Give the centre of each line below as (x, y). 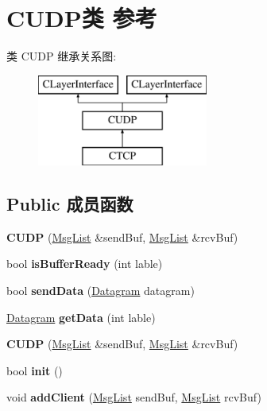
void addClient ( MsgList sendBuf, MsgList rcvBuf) (134, 397)
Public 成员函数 (70, 204)
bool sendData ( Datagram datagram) (101, 291)
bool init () (35, 370)
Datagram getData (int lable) (81, 317)
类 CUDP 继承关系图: (62, 56)
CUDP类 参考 (82, 18)
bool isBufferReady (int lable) (85, 264)
